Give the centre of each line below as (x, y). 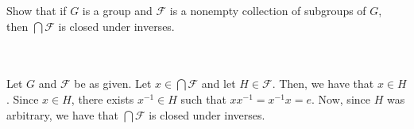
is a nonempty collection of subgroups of (268, 10)
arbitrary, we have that (62, 114)
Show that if (37, 10)
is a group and (117, 10)
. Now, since (341, 99)
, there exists (103, 99)
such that (203, 99)
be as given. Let (113, 83)
